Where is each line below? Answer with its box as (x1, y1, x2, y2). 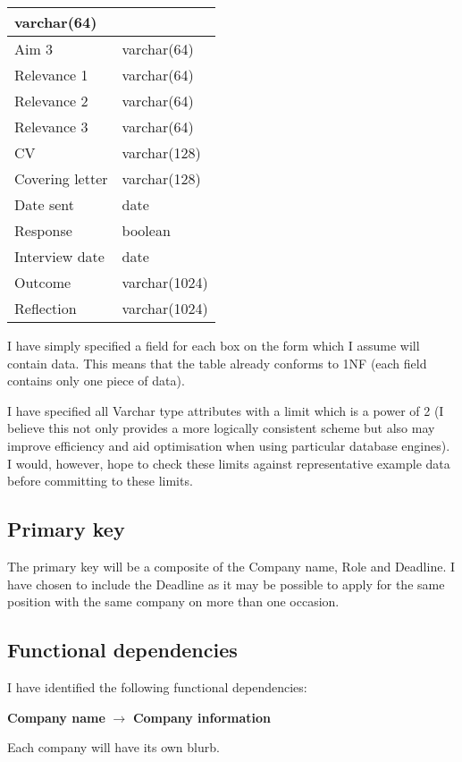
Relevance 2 (14, 90, 88, 111)
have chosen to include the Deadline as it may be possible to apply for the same (7, 574, 445, 593)
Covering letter (14, 168, 108, 189)
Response (14, 220, 72, 241)
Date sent (14, 194, 74, 215)
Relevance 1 (14, 64, 88, 85)
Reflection (14, 298, 77, 318)
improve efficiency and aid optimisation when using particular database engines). (7, 436, 450, 454)
